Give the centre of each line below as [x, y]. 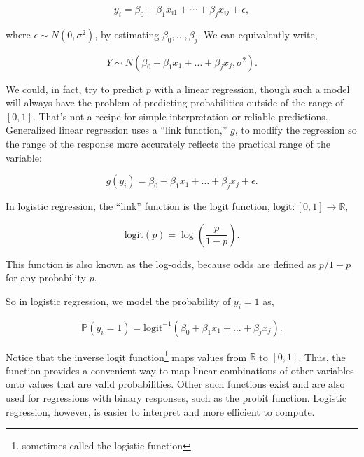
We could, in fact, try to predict [75, 89]
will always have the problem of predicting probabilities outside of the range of [175, 103]
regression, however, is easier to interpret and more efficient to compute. [160, 411]
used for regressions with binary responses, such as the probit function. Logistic [176, 397]
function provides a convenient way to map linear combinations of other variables [180, 370]
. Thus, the [322, 357]
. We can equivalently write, [258, 34]
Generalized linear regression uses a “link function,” [117, 130]
